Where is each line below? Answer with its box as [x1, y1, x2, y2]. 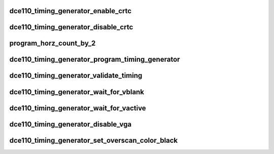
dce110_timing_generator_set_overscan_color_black [9, 136, 178, 144]
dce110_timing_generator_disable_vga [9, 120, 132, 129]
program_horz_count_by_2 [9, 39, 96, 48]
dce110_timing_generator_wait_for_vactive [9, 104, 147, 112]
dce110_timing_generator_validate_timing [9, 71, 143, 80]
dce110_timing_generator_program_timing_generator [9, 55, 180, 64]
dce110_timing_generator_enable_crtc [9, 7, 132, 15]
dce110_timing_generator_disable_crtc [9, 23, 133, 31]
